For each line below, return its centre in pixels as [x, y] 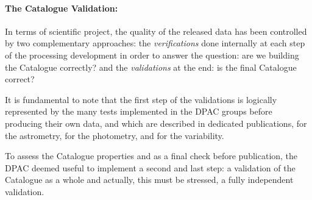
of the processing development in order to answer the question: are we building [152, 55]
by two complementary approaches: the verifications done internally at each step [155, 43]
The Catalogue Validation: [62, 8]
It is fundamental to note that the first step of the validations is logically [141, 99]
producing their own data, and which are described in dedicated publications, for [156, 123]
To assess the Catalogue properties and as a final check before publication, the [151, 156]
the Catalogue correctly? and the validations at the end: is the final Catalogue [151, 67]
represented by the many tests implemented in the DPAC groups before [139, 111]
